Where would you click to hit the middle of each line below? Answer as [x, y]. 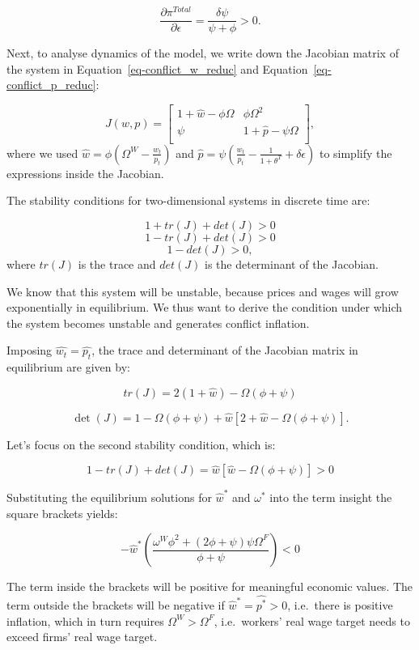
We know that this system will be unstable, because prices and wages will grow [203, 291]
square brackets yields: [62, 513]
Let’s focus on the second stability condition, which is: [141, 444]
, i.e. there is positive [340, 605]
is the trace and [117, 263]
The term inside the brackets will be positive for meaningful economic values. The [210, 586]
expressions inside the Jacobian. [85, 173]
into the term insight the [331, 497]
